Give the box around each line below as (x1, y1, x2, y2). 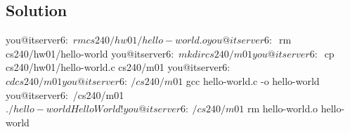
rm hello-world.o (247, 101, 318, 116)
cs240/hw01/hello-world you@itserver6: (6, 46, 174, 60)
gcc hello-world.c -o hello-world (186, 73, 320, 88)
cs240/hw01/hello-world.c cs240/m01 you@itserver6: (6, 60, 231, 74)
